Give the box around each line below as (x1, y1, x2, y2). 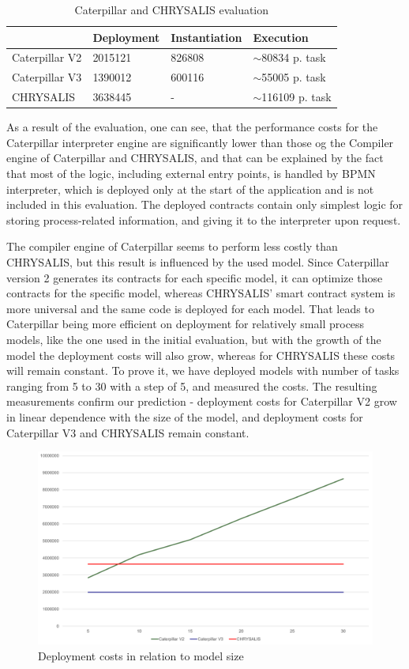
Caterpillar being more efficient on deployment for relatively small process (6, 316, 365, 332)
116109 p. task (261, 89, 332, 105)
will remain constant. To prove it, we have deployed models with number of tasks (6, 362, 400, 379)
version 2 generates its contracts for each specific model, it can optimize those (6, 269, 383, 285)
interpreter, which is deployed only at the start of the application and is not (6, 180, 374, 197)
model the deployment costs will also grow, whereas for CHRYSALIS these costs (6, 346, 396, 363)
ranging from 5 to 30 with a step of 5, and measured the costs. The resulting (6, 377, 377, 394)
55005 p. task (261, 69, 326, 85)
